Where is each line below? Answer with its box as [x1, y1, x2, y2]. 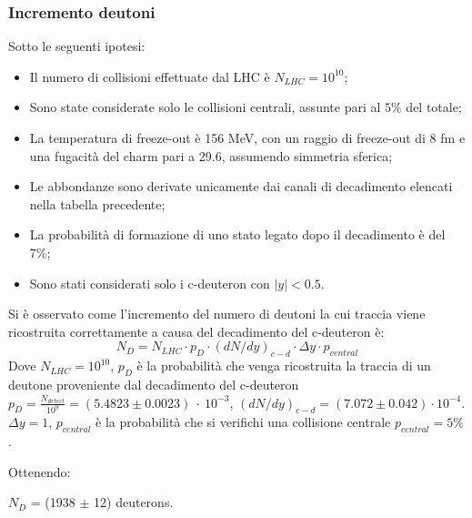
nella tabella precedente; [29, 194, 166, 213]
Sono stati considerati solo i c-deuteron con [29, 273, 270, 292]
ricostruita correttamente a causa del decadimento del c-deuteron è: [8, 321, 385, 340]
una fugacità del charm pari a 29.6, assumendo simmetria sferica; [29, 146, 393, 165]
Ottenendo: [8, 462, 71, 481]
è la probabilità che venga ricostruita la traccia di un [136, 356, 431, 375]
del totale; [406, 97, 462, 117]
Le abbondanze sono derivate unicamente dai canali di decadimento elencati [29, 177, 453, 196]
